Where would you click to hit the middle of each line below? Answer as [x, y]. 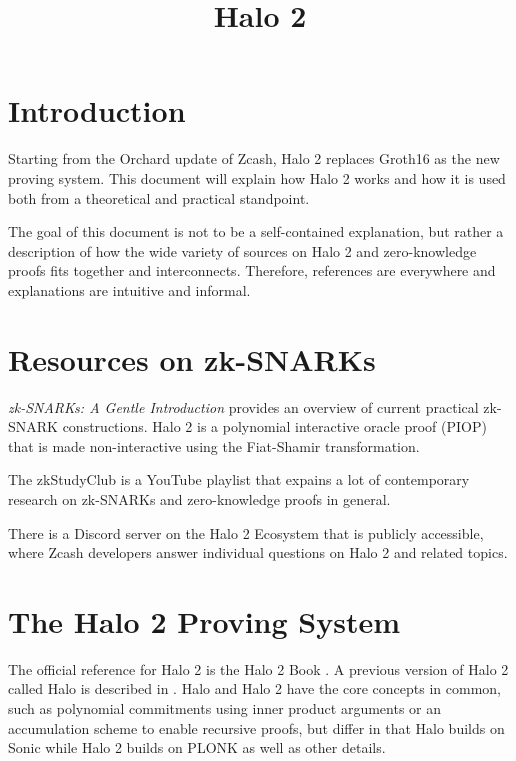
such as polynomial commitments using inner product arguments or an [224, 708]
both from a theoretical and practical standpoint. [159, 197]
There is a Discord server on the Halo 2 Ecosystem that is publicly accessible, [246, 532]
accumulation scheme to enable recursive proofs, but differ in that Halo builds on [256, 727]
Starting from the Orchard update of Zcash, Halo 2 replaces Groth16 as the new [254, 158]
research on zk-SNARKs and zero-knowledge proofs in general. [199, 498]
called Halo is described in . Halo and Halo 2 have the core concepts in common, [254, 688]
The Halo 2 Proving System [204, 620]
